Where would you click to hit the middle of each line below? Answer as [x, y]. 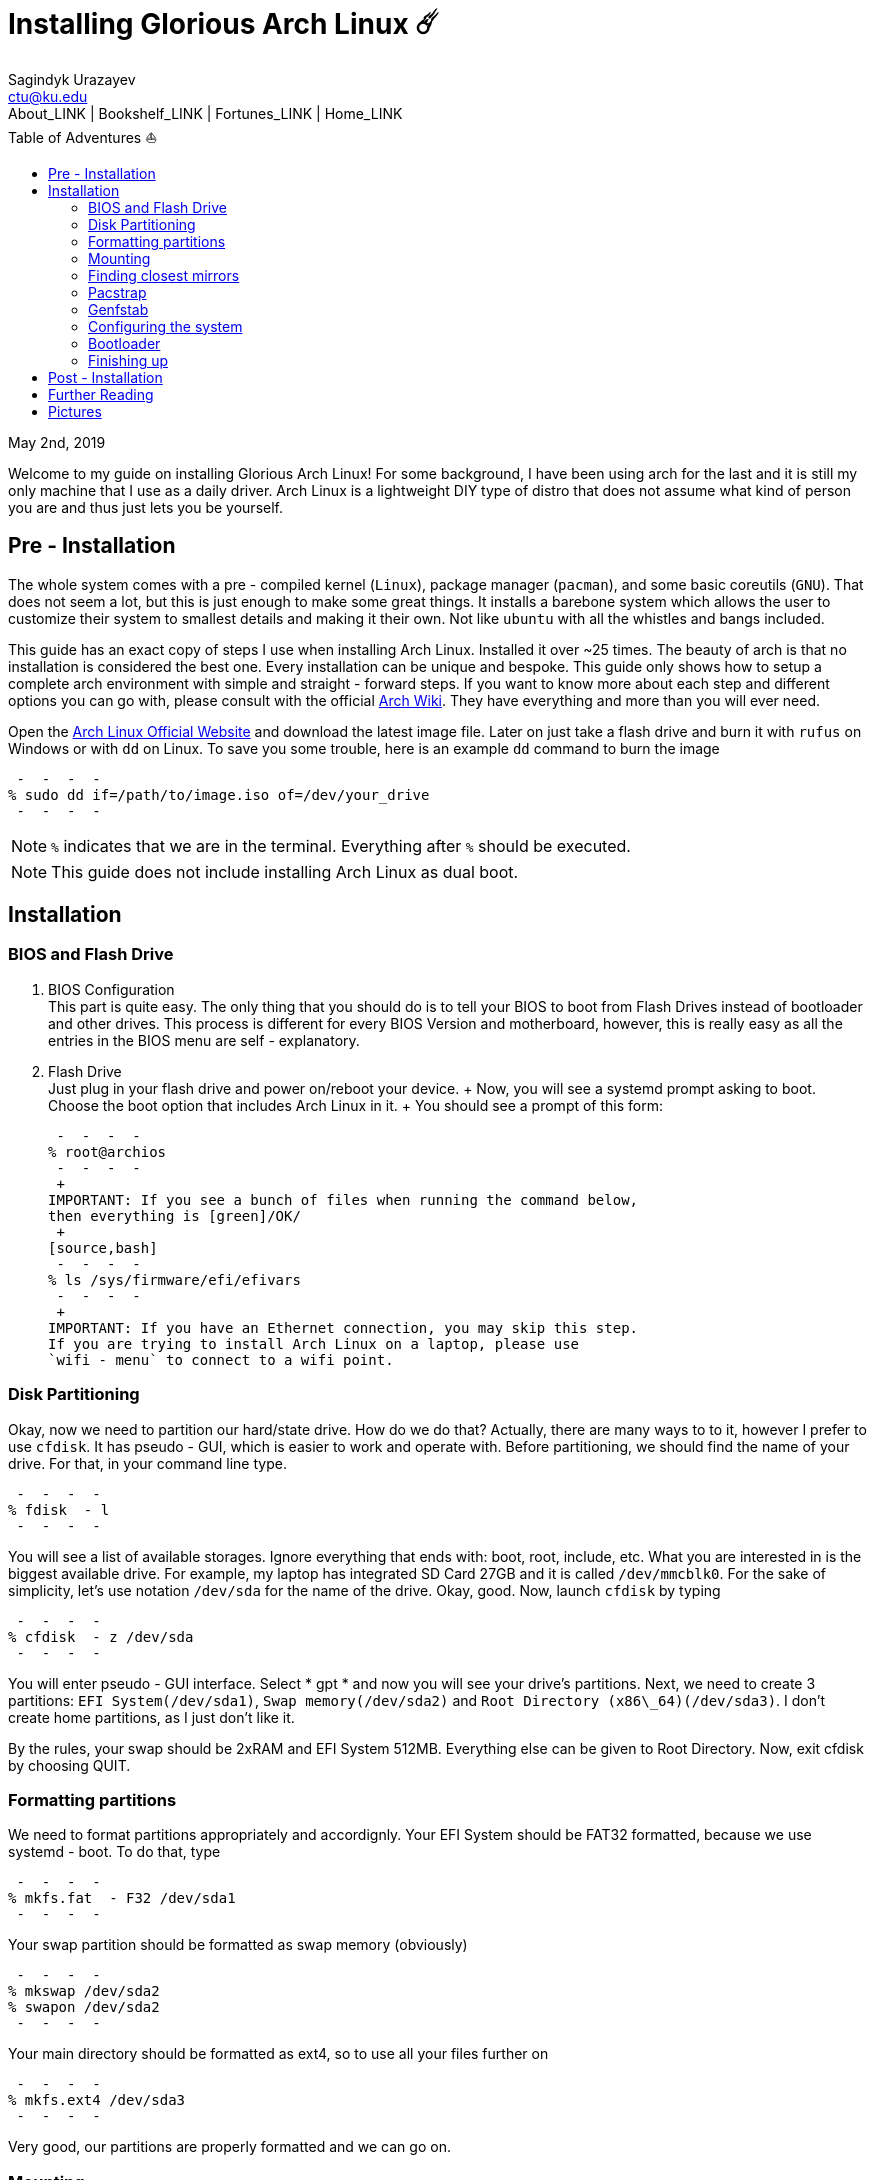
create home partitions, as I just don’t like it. [151, 1717]
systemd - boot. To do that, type [114, 1852]
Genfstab [118, 309]
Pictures [75, 411]
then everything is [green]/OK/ [174, 1215]
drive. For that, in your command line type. [147, 1463]
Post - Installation [105, 377]
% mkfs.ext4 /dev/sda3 [97, 2100]
